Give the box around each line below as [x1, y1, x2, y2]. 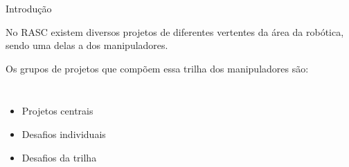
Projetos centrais [21, 104, 93, 118]
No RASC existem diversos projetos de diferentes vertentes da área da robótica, [6, 24, 344, 39]
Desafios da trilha [21, 150, 97, 164]
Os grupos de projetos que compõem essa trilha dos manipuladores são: [6, 61, 309, 75]
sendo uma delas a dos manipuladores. [6, 38, 168, 52]
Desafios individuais [21, 126, 106, 141]
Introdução [6, 1, 52, 15]
